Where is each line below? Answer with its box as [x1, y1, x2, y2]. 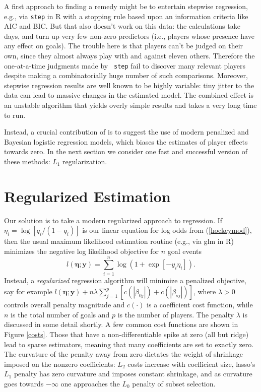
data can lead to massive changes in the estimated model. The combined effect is [4, 90, 253, 100]
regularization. [62, 156, 107, 167]
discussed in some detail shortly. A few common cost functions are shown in [4, 319, 238, 330]
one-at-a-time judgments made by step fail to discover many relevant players [4, 60, 246, 71]
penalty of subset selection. [132, 378, 216, 388]
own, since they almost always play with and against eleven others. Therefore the [4, 50, 255, 61]
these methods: [4, 156, 50, 167]
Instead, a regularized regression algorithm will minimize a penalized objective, [4, 275, 246, 285]
